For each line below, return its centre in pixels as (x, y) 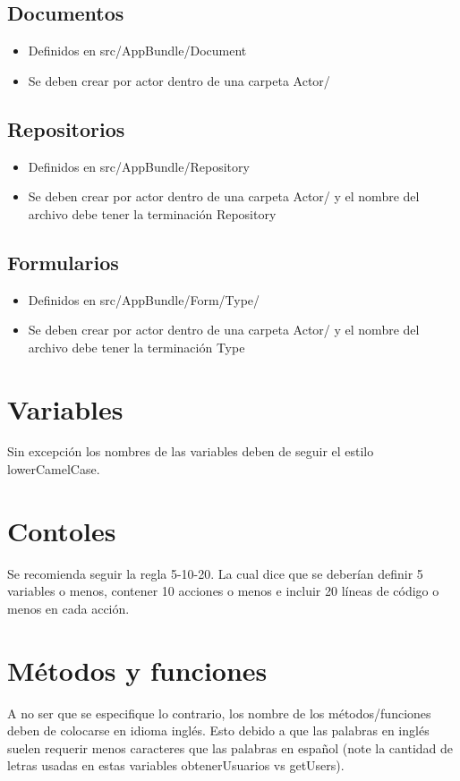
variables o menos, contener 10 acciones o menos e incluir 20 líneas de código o (223, 591)
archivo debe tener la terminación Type (136, 347)
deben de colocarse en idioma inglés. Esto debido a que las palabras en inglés (218, 730)
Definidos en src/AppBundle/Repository (139, 166)
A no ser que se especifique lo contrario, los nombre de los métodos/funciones (219, 713)
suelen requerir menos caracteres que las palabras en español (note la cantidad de (230, 747)
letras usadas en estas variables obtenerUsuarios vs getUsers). (176, 765)
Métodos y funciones (137, 670)
